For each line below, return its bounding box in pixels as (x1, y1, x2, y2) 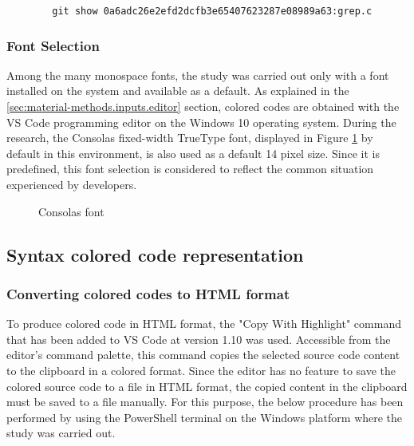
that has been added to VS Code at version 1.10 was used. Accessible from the (6, 330, 391, 347)
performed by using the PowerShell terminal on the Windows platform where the (6, 409, 403, 425)
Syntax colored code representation (6, 242, 304, 266)
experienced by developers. (6, 176, 137, 193)
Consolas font (38, 203, 104, 219)
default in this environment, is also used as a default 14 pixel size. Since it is (6, 144, 380, 161)
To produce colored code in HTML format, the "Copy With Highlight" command (6, 315, 401, 332)
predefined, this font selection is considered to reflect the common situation (6, 160, 374, 177)
